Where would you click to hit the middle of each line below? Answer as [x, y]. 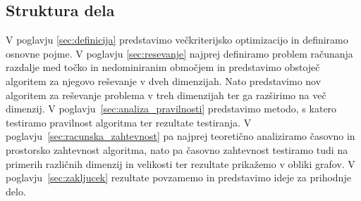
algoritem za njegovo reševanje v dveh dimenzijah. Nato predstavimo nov [164, 80]
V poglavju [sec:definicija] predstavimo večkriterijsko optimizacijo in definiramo [177, 40]
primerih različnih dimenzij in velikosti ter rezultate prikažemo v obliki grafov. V [180, 163]
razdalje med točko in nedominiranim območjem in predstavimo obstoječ [163, 67]
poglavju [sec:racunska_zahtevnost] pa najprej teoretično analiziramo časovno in [180, 136]
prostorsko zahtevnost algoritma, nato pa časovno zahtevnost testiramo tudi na [177, 149]
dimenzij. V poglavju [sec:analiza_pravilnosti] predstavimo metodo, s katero [171, 109]
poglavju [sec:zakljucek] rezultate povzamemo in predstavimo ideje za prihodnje [178, 177]
